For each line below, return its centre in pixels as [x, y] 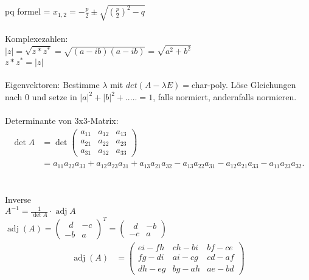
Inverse [18, 200]
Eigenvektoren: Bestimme [52, 85]
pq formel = [28, 11]
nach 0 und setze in [41, 97]
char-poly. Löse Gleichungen [244, 85]
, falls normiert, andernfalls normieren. [225, 97]
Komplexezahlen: [36, 39]
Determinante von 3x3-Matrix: [62, 121]
